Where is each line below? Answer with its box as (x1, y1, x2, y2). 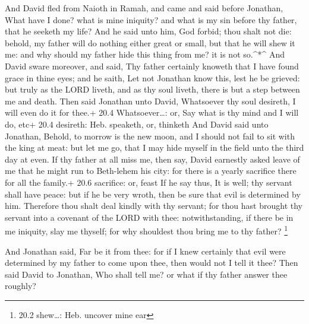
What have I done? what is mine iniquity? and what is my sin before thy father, (5, 13, 297, 26)
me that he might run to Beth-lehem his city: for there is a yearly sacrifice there (5, 164, 297, 177)
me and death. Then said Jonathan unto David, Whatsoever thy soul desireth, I (5, 94, 296, 107)
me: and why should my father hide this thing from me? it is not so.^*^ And (5, 48, 285, 61)
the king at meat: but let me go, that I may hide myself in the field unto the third (5, 141, 304, 154)
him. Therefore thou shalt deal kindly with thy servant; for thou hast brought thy (5, 199, 302, 212)
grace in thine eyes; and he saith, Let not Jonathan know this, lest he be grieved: (5, 71, 300, 84)
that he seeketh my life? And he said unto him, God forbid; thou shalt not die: (5, 25, 292, 37)
